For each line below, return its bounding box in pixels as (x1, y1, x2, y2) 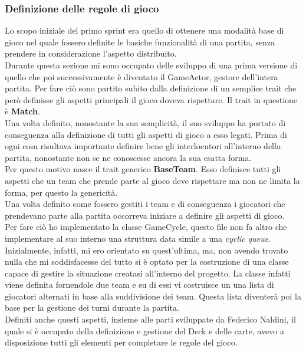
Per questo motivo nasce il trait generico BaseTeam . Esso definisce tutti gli (5, 163, 281, 175)
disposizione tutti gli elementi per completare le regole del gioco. (5, 336, 238, 348)
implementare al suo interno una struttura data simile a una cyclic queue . (5, 232, 271, 244)
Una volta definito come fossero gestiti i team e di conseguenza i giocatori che (5, 198, 285, 210)
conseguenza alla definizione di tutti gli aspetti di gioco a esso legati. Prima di (5, 128, 287, 140)
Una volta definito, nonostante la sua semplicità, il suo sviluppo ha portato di (5, 116, 286, 129)
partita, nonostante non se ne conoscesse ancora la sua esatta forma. (5, 151, 252, 163)
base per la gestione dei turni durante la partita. (5, 301, 179, 314)
